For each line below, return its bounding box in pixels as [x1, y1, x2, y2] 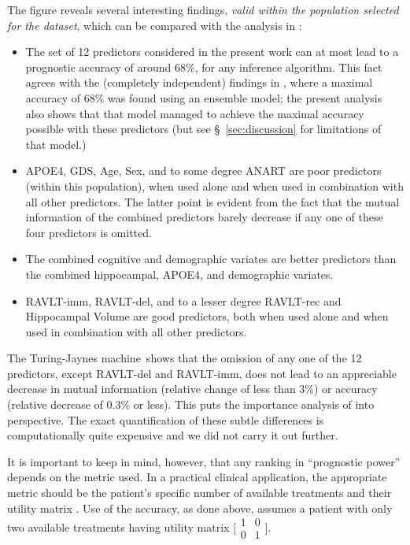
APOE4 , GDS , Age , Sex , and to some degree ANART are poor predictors [25, 162, 382, 179]
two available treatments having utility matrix [7, 518, 230, 535]
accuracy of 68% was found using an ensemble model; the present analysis [25, 89, 382, 106]
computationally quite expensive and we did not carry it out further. [7, 427, 338, 443]
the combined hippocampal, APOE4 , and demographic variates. [25, 265, 334, 282]
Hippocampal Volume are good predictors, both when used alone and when [25, 308, 389, 324]
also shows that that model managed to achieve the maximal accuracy [25, 105, 364, 121]
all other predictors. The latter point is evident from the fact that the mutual [25, 193, 400, 209]
